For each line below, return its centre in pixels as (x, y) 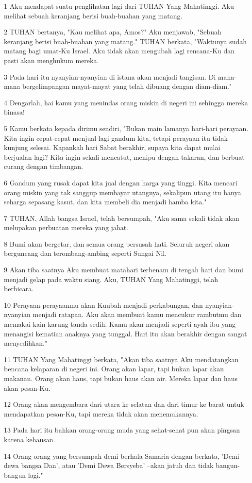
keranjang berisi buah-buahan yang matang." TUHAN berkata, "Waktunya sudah (126, 41)
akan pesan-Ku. (27, 388)
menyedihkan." (26, 343)
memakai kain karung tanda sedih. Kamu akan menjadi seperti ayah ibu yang (120, 324)
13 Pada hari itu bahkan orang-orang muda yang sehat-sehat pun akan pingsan (122, 430)
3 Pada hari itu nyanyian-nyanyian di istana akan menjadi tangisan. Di (110, 76)
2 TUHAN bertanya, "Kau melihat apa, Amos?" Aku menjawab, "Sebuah (113, 32)
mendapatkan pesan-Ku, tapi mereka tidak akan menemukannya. (101, 413)
